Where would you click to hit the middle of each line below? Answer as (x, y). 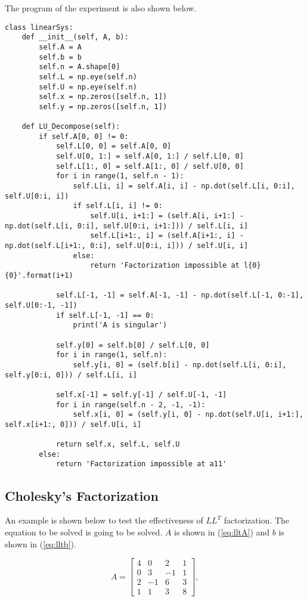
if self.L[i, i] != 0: (118, 206)
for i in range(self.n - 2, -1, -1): (131, 405)
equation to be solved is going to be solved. (84, 532)
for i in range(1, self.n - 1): (120, 176)
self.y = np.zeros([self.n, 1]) (103, 106)
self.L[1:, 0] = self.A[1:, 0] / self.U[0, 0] (150, 166)
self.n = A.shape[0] (80, 67)
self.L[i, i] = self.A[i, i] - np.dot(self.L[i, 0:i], (184, 186)
